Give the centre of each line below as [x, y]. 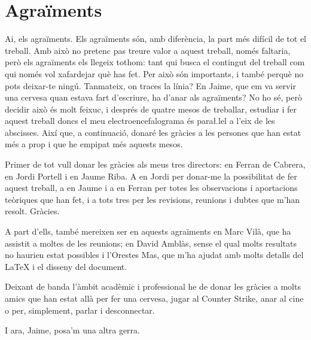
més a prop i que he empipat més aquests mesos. [94, 144]
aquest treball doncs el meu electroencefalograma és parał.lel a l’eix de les [140, 121]
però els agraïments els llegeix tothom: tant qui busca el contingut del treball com [155, 62]
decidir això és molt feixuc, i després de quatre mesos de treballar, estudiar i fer [151, 109]
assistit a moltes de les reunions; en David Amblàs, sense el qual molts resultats [151, 243]
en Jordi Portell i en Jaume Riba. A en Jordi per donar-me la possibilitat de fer [151, 176]
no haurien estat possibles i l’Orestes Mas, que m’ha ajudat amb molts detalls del [154, 255]
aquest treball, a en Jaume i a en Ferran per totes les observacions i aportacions [151, 188]
